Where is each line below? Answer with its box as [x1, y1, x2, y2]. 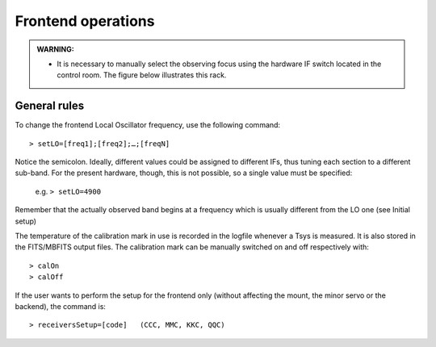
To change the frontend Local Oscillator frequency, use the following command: [15, 120, 281, 130]
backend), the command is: [15, 301, 107, 311]
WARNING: [36, 44, 74, 54]
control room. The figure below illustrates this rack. [57, 70, 227, 80]
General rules [15, 99, 85, 113]
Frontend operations [15, 12, 155, 30]
